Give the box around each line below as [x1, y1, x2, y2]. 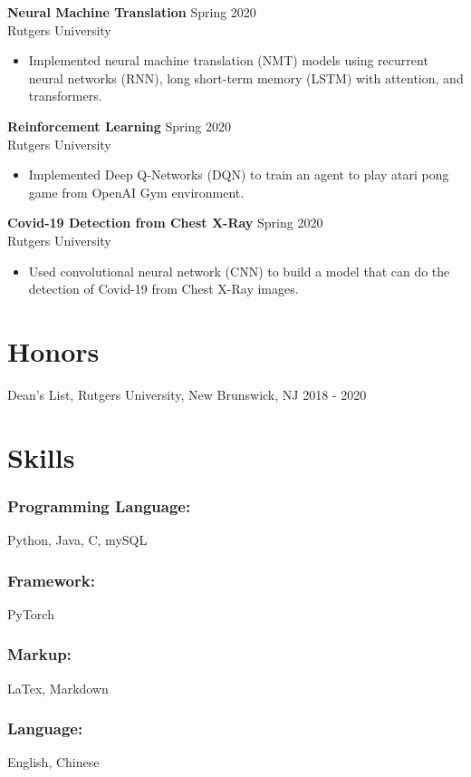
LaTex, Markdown [7, 678, 109, 697]
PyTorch [7, 604, 54, 623]
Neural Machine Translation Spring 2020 [7, 3, 256, 21]
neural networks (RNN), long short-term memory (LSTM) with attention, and [28, 68, 464, 87]
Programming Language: [7, 494, 191, 517]
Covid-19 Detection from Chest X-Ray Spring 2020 [7, 213, 323, 232]
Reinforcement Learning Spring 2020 [7, 116, 231, 135]
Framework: [7, 568, 95, 591]
